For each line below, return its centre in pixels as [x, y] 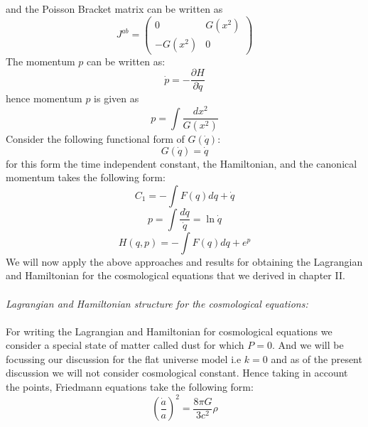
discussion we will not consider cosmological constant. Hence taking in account [177, 373]
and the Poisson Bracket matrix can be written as [114, 9]
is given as [117, 98]
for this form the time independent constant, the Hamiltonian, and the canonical [182, 163]
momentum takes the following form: [86, 177]
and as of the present [316, 358]
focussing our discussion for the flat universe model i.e [124, 358]
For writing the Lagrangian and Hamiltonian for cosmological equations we [169, 331]
